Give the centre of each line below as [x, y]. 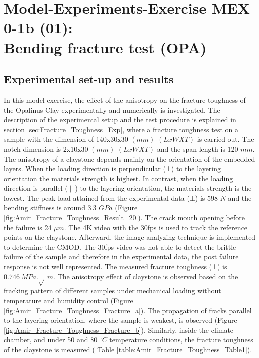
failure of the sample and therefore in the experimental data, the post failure [121, 256]
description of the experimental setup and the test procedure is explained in [120, 120]
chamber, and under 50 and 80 [51, 339]
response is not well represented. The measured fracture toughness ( [108, 266]
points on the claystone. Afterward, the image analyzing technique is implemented [130, 237]
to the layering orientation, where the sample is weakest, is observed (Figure [121, 320]
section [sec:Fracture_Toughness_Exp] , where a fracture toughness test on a [121, 129]
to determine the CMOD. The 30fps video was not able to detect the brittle [120, 246]
